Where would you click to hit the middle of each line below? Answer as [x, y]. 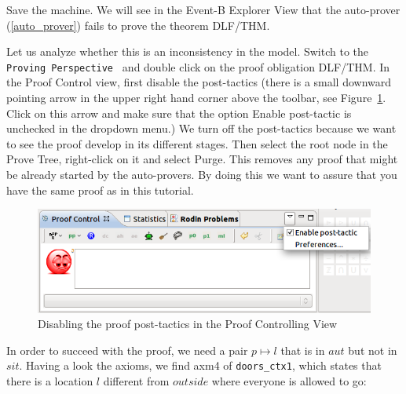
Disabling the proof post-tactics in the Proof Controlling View [188, 324]
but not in [373, 350]
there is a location [50, 380]
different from [136, 380]
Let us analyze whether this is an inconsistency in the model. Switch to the [188, 51]
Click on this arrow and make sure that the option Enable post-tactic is [179, 113]
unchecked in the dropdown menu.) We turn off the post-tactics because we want [201, 128]
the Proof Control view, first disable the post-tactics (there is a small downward [199, 82]
